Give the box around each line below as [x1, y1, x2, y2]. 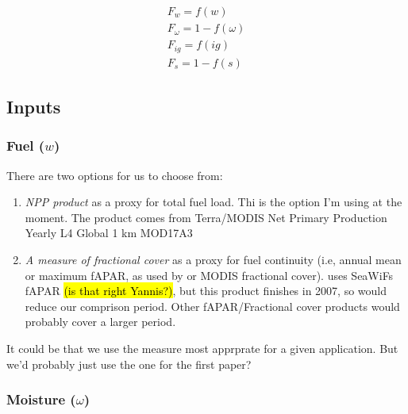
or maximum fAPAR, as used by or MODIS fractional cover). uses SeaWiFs [25, 266, 394, 283]
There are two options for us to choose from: [6, 167, 223, 183]
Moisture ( [6, 389, 76, 409]
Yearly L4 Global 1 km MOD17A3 [25, 224, 193, 241]
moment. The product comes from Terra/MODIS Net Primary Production [25, 209, 387, 225]
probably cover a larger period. [25, 313, 176, 330]
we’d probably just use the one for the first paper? [6, 355, 252, 372]
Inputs [6, 94, 61, 118]
